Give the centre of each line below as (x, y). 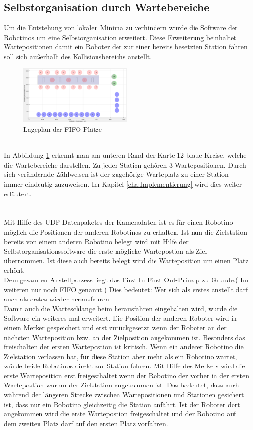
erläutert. (18, 193)
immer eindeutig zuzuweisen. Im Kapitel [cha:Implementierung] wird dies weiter (123, 184)
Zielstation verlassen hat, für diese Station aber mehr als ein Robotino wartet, (121, 356)
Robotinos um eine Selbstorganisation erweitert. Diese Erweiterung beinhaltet (120, 37)
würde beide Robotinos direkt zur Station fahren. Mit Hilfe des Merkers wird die (125, 366)
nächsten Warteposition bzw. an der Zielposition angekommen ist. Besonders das (125, 337)
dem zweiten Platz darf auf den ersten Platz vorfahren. (86, 423)
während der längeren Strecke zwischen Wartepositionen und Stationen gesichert (124, 395)
